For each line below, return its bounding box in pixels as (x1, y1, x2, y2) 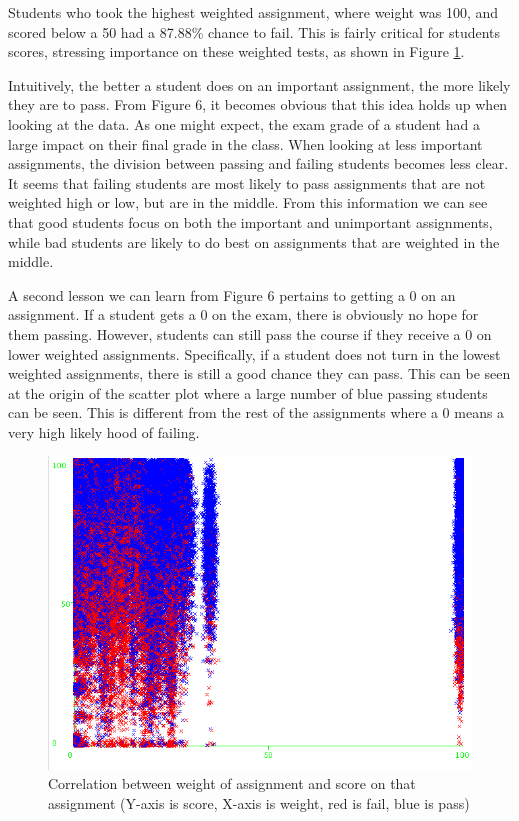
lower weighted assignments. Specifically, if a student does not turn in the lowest (8, 343, 501, 364)
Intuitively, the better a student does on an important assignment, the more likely (8, 74, 511, 95)
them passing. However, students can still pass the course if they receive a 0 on (8, 323, 492, 344)
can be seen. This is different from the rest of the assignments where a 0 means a (8, 402, 505, 423)
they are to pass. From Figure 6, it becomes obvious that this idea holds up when (8, 94, 508, 115)
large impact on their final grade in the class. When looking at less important (8, 133, 483, 154)
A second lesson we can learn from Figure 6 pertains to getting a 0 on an (8, 284, 456, 305)
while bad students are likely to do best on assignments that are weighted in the (8, 231, 500, 252)
